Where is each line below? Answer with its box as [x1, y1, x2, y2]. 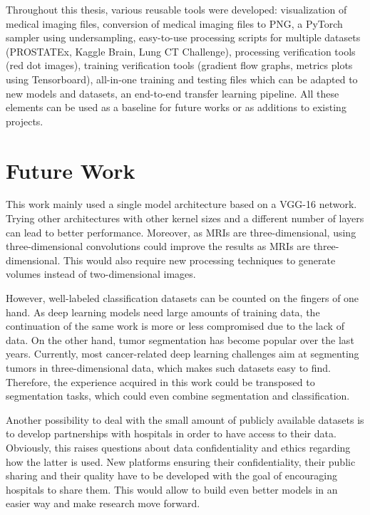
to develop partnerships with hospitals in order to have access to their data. [6, 426, 336, 441]
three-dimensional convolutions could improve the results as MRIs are [6, 239, 311, 254]
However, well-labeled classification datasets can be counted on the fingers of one [6, 291, 359, 306]
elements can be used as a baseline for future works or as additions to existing [6, 100, 346, 115]
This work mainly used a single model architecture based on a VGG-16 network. [6, 197, 357, 212]
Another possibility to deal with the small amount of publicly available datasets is [6, 412, 364, 427]
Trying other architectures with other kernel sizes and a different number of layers [6, 211, 364, 226]
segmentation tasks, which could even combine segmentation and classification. [6, 388, 350, 403]
